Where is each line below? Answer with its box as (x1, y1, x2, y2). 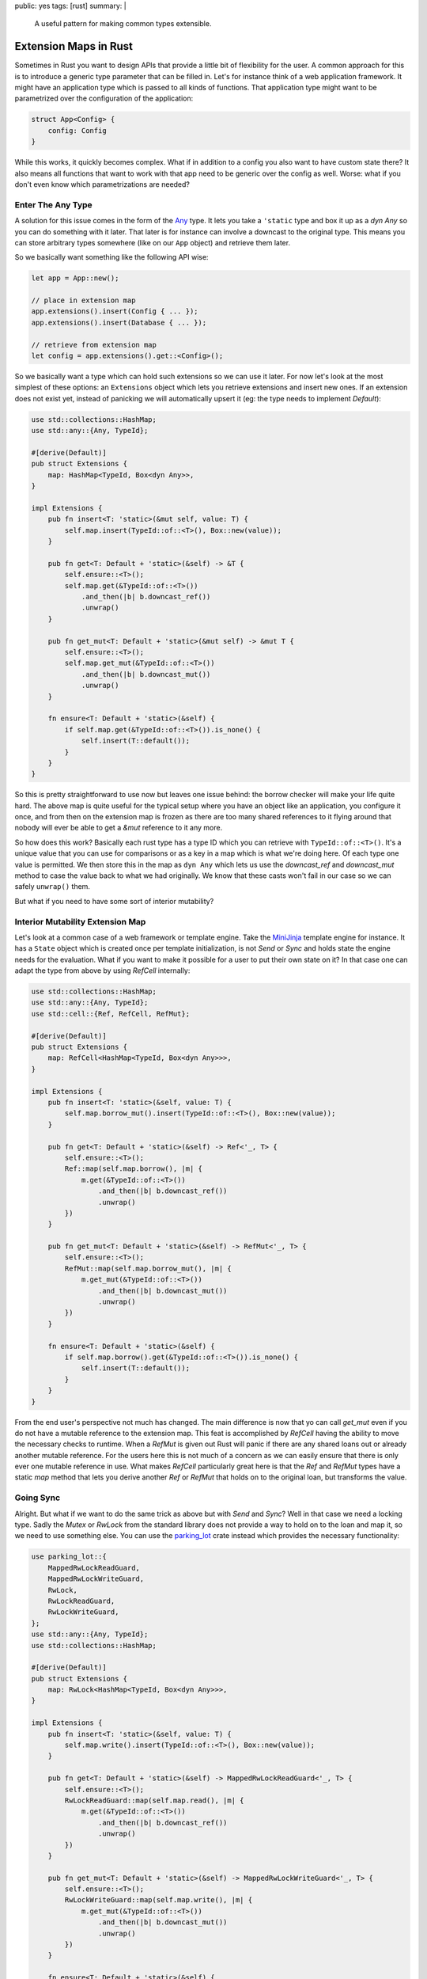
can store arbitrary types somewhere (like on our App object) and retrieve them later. (14, 237, 291, 247)
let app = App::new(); (31, 274, 119, 283)
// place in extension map (31, 296, 136, 305)
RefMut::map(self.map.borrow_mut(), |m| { (64, 1263, 232, 1273)
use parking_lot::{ (31, 1552, 107, 1561)
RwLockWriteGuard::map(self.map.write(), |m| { (64, 1896, 253, 1905)
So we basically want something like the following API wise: (14, 253, 209, 262)
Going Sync (14, 1492, 61, 1503)
